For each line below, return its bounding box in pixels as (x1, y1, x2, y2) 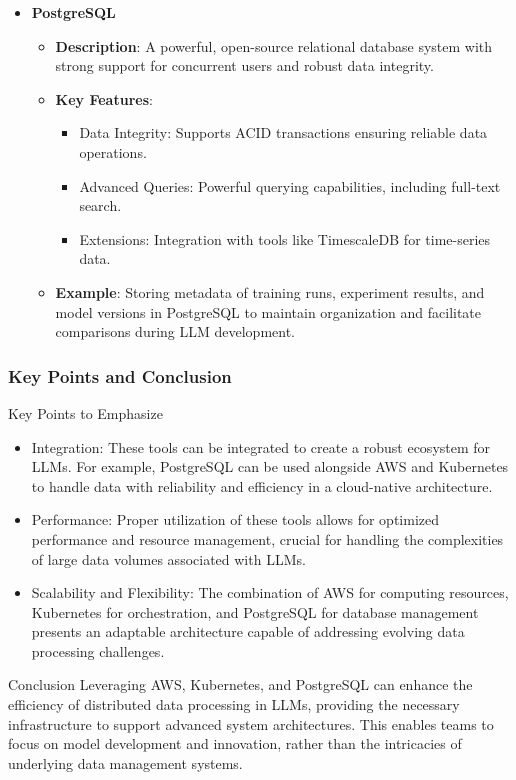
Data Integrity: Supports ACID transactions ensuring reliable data (79, 122, 488, 143)
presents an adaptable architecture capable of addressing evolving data (31, 621, 465, 642)
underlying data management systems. (8, 752, 243, 773)
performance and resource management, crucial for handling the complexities (31, 528, 504, 549)
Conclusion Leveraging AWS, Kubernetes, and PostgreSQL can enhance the (8, 674, 473, 695)
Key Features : (55, 88, 153, 109)
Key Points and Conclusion (8, 363, 232, 388)
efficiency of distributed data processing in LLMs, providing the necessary (8, 694, 460, 715)
